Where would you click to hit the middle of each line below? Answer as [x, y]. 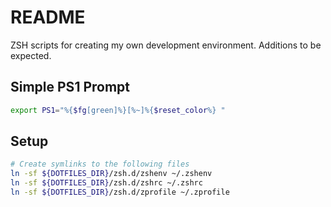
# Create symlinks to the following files [100, 164]
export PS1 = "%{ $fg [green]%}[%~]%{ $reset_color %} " [118, 110]
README [48, 17]
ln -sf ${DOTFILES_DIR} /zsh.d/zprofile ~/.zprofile [120, 192]
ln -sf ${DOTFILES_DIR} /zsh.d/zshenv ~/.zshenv [111, 174]
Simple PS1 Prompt [70, 87]
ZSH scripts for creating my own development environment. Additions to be [166, 45]
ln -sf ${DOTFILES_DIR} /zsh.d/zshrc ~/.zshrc [106, 183]
